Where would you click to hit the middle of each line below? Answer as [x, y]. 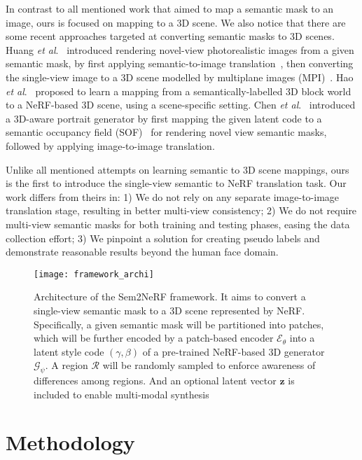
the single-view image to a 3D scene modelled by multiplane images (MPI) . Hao [180, 77]
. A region [67, 365]
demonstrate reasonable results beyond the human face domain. [142, 252]
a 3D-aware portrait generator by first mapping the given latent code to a [164, 118]
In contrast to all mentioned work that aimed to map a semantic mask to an [170, 8]
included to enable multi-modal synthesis [121, 394]
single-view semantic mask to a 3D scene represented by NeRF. [169, 310]
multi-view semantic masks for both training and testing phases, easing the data [178, 224]
